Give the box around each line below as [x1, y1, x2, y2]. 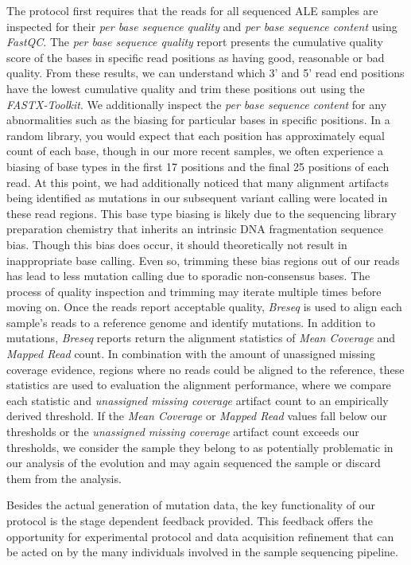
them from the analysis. [6, 470, 122, 486]
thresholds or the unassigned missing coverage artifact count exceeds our [6, 423, 359, 440]
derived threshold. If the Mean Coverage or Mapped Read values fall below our [6, 407, 387, 424]
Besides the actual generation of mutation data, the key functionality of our [6, 497, 376, 513]
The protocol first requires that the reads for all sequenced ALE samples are [6, 2, 378, 18]
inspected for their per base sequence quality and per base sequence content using [6, 18, 397, 34]
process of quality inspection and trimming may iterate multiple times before [6, 282, 382, 299]
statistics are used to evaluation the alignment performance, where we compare [6, 376, 391, 393]
